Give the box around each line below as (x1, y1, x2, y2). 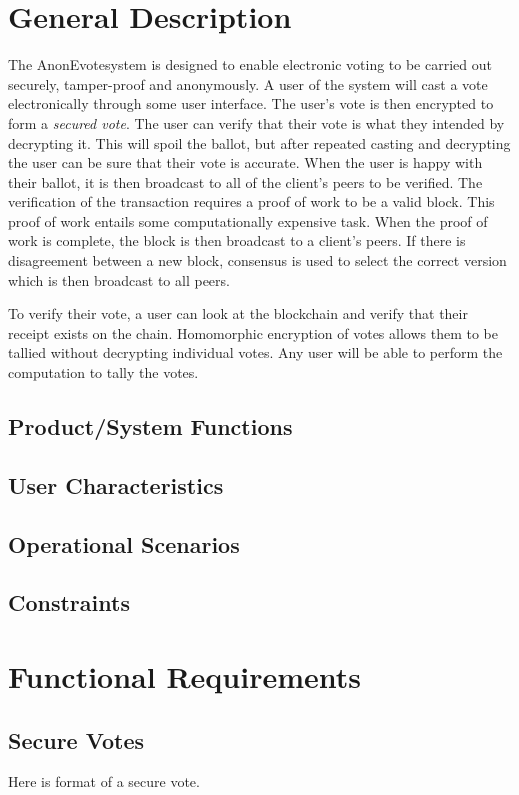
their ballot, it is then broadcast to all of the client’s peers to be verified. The (8, 171, 483, 192)
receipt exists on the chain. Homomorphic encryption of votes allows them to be (8, 322, 498, 343)
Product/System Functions (8, 411, 293, 442)
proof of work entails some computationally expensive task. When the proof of (8, 210, 488, 231)
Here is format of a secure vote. (8, 771, 200, 792)
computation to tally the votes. (8, 362, 199, 383)
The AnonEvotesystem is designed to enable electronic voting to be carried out (8, 54, 492, 75)
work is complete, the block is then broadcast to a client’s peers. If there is (8, 230, 466, 251)
